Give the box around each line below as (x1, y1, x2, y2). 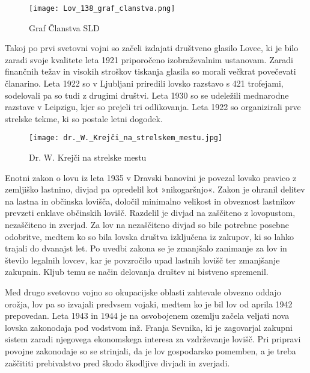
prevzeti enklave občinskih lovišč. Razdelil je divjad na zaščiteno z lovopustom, (5, 206, 296, 219)
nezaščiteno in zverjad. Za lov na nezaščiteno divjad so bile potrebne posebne (5, 218, 289, 231)
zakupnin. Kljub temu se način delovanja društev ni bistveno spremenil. (5, 265, 269, 278)
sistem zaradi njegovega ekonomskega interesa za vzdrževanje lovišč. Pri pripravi (5, 333, 301, 345)
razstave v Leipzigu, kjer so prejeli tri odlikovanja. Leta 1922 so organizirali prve (5, 100, 301, 113)
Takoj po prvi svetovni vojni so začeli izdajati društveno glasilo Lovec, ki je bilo (5, 42, 299, 54)
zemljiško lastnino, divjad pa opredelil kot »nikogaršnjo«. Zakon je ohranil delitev (5, 183, 305, 196)
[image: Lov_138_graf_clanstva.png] (29, 4, 175, 13)
